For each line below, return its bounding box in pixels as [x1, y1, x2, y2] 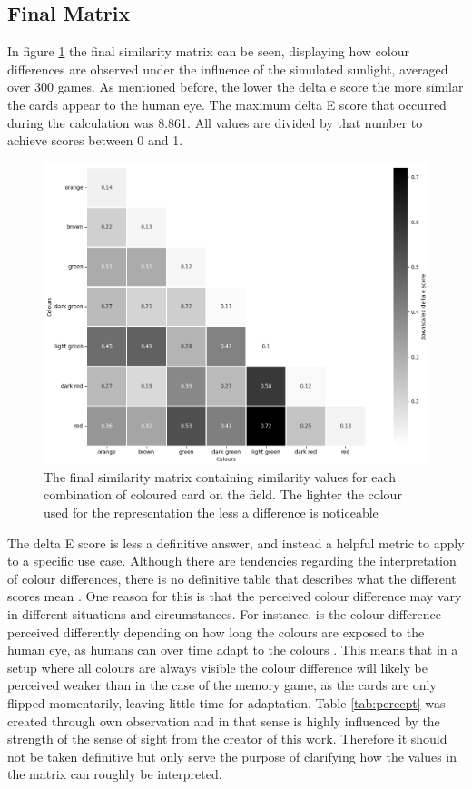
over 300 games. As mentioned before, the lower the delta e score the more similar [7, 77, 464, 96]
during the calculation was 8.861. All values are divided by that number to [7, 113, 423, 132]
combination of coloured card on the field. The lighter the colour [44, 485, 402, 504]
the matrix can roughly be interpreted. [7, 764, 222, 784]
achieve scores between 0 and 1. [7, 131, 183, 150]
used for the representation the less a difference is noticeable [44, 503, 379, 522]
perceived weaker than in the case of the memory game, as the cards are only [7, 676, 437, 695]
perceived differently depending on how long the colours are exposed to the [7, 622, 425, 641]
